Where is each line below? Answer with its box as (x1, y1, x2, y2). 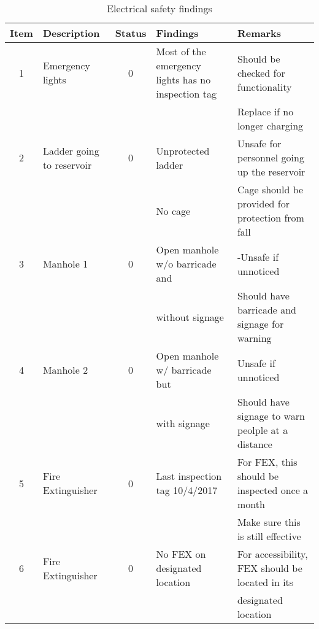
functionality (237, 79, 292, 94)
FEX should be (237, 561, 302, 575)
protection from (237, 210, 304, 225)
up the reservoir (237, 164, 306, 179)
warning (237, 331, 272, 345)
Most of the (156, 44, 206, 58)
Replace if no (237, 104, 294, 118)
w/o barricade (156, 257, 217, 271)
